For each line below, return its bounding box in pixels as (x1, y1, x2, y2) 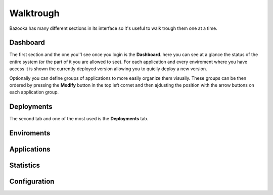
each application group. (9, 89, 59, 95)
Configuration (9, 177, 55, 186)
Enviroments (9, 129, 51, 137)
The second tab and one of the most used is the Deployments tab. (9, 116, 149, 122)
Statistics (9, 161, 40, 170)
